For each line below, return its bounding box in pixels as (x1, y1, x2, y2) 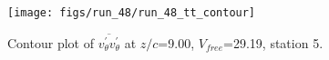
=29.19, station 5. (223, 33, 324, 52)
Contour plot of (7, 33, 94, 52)
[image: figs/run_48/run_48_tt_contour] (7, 6, 256, 19)
